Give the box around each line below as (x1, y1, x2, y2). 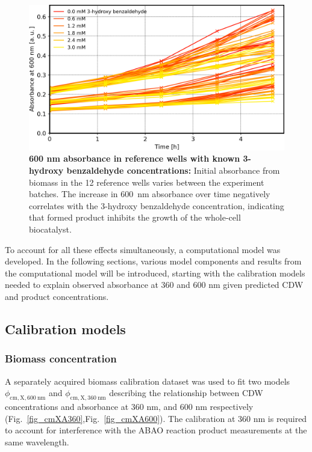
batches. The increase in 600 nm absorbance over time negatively (29, 188, 270, 200)
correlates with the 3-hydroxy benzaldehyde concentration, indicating (29, 199, 284, 212)
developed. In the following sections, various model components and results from (5, 255, 302, 267)
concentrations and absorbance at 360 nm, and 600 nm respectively (5, 400, 254, 412)
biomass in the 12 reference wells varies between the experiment (29, 176, 264, 188)
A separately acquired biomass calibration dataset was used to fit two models (5, 374, 290, 387)
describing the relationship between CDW (109, 386, 263, 399)
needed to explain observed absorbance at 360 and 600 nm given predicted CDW (5, 278, 304, 291)
